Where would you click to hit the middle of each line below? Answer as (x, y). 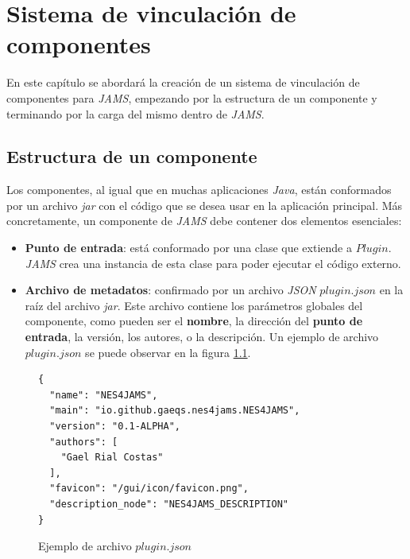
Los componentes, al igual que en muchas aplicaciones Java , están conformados (199, 190)
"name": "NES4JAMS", (104, 395)
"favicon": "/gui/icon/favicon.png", (149, 489)
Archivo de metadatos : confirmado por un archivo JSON (170, 290)
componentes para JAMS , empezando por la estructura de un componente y (192, 97)
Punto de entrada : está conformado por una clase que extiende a (188, 248)
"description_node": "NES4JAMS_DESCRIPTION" (169, 504)
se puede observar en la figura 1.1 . (168, 352)
